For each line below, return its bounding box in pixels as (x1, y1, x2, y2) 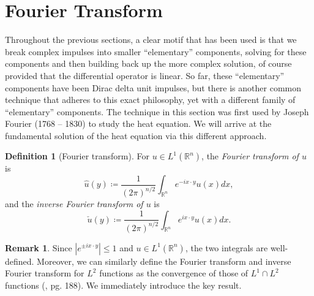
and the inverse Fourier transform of (5, 197, 143, 210)
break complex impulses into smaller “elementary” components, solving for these (5, 45, 307, 58)
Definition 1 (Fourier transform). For (5, 150, 149, 162)
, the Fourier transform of (201, 150, 299, 162)
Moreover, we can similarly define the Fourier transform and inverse (37, 254, 291, 267)
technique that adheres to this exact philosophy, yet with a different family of (5, 93, 296, 106)
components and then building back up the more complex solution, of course (5, 57, 292, 70)
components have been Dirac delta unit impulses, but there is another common (5, 81, 301, 94)
